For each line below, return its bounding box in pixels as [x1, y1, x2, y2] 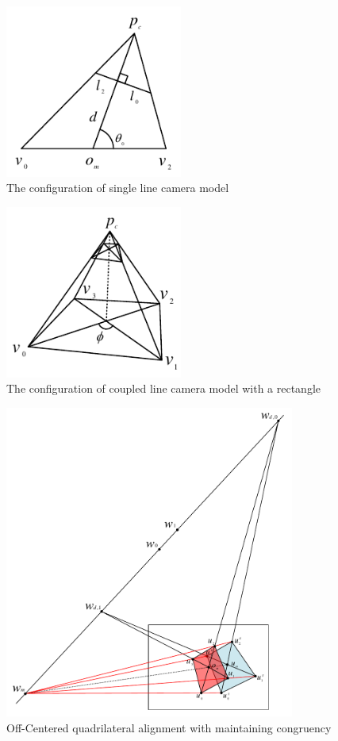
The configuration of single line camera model [6, 179, 229, 196]
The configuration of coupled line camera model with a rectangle [6, 380, 321, 397]
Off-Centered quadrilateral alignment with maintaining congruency [6, 720, 332, 736]
